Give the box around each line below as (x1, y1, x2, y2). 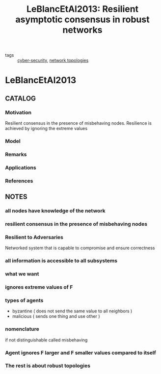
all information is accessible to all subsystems (5, 257, 118, 264)
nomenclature (5, 326, 39, 333)
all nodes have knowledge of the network (5, 207, 106, 214)
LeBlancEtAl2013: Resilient (26, 3, 139, 15)
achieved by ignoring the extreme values (5, 126, 87, 132)
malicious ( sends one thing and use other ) (12, 313, 100, 319)
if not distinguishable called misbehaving (5, 337, 88, 343)
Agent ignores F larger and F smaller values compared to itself (5, 349, 156, 356)
